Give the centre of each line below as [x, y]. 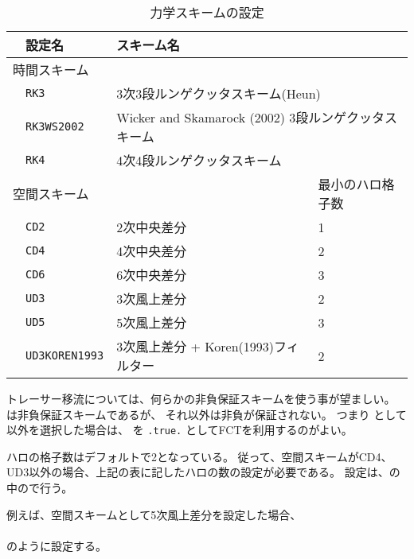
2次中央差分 [152, 227]
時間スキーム [51, 70]
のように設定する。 [57, 545]
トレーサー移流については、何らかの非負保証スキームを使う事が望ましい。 [201, 398]
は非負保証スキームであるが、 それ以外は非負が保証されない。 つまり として [207, 414]
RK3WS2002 [55, 126]
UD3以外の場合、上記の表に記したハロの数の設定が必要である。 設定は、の [203, 472]
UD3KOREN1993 [65, 355]
